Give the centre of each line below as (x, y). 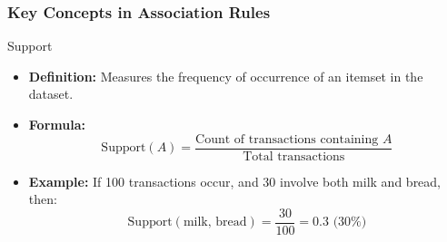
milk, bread (215, 223)
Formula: (57, 124)
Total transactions (294, 156)
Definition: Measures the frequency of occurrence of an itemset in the (226, 76)
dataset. (51, 94)
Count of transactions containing (287, 139)
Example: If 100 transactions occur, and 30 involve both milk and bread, (235, 181)
